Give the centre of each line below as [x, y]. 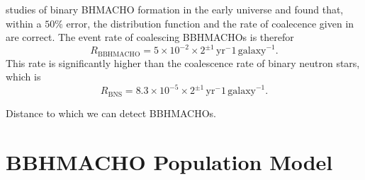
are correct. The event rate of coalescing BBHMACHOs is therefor [150, 37]
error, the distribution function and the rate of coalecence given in [210, 23]
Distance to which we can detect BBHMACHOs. [111, 113]
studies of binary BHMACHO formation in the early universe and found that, [175, 9]
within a [24, 23]
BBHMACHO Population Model [169, 161]
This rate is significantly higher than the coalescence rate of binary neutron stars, [183, 62]
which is [23, 77]
